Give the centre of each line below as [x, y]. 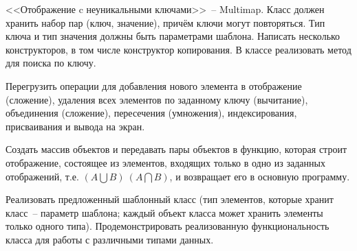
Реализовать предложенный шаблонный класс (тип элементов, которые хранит [170, 199]
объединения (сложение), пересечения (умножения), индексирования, [151, 113]
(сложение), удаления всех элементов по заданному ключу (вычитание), [157, 99]
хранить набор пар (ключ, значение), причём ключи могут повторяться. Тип [165, 22]
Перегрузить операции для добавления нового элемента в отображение [154, 85]
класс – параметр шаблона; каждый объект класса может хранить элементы [164, 212]
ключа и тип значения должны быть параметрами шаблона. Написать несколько [173, 36]
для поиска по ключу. [51, 63]
